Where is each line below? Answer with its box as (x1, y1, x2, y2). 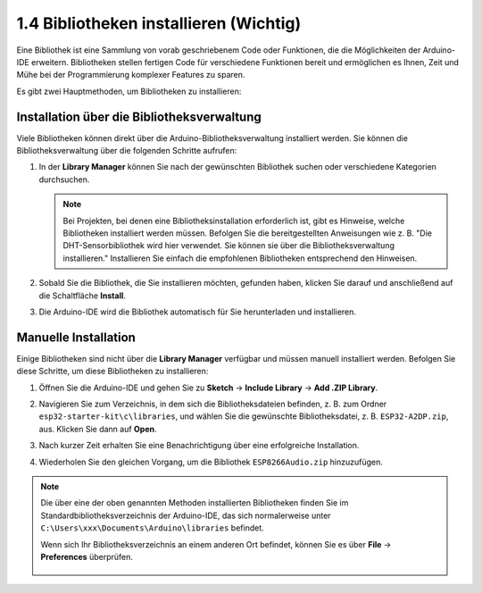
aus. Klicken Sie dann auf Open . (38, 423, 157, 434)
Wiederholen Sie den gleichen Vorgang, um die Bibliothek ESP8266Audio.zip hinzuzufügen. (38, 456, 384, 467)
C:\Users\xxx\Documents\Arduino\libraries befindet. (40, 522, 265, 533)
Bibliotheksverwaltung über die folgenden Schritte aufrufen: (16, 146, 237, 156)
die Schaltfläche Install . (38, 290, 127, 301)
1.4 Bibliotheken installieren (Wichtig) (16, 13, 302, 33)
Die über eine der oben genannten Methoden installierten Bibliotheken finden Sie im (40, 497, 349, 508)
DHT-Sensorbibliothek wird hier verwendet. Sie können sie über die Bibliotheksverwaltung (62, 240, 395, 251)
